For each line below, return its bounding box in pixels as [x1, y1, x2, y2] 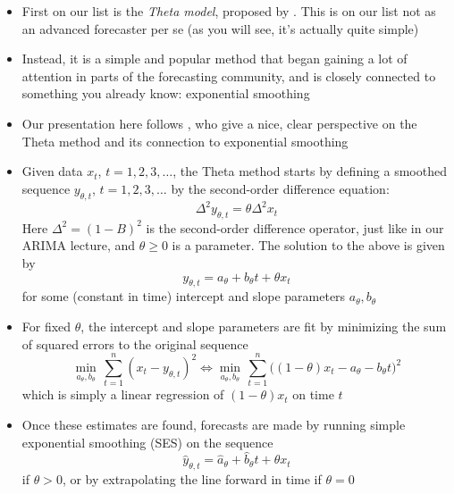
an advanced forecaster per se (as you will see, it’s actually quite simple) [21, 19, 419, 38]
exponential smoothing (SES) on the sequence [21, 432, 273, 451]
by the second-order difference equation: [171, 179, 390, 197]
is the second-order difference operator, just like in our [146, 218, 444, 237]
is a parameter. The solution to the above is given [172, 236, 445, 255]
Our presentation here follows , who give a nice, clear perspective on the [21, 113, 417, 132]
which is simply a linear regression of [21, 385, 224, 404]
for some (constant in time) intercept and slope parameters [21, 287, 346, 306]
